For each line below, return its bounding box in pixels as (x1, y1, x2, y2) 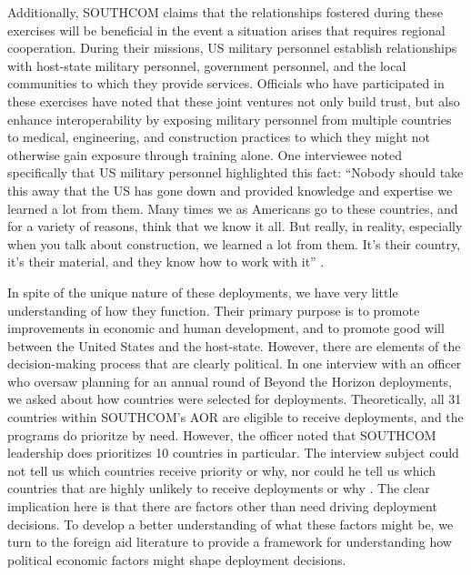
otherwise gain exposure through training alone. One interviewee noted (7, 145, 402, 164)
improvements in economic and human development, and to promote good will (7, 318, 445, 338)
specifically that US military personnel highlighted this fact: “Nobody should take (7, 163, 464, 182)
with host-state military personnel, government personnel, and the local (7, 55, 406, 75)
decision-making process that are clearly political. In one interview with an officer (7, 354, 462, 373)
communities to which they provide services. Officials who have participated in (7, 74, 445, 93)
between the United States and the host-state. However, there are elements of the (7, 336, 461, 355)
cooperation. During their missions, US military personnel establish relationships (7, 38, 457, 57)
